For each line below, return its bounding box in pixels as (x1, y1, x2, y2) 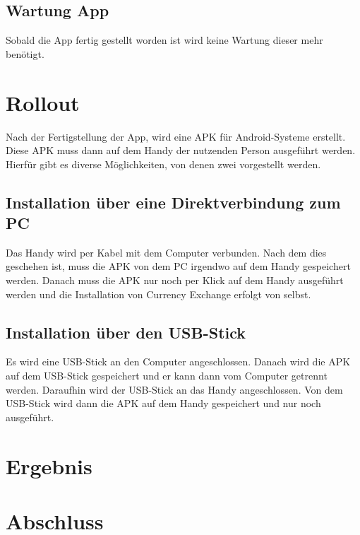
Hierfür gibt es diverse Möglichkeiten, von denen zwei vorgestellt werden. (6, 156, 321, 171)
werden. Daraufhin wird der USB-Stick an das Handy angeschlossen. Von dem (6, 382, 343, 396)
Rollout (6, 88, 80, 117)
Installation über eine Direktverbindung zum (6, 191, 341, 213)
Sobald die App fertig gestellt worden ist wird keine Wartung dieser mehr (6, 33, 323, 47)
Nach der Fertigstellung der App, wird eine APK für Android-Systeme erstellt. (6, 129, 346, 143)
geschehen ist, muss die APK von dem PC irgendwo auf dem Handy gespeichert (6, 259, 351, 274)
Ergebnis (6, 451, 92, 480)
